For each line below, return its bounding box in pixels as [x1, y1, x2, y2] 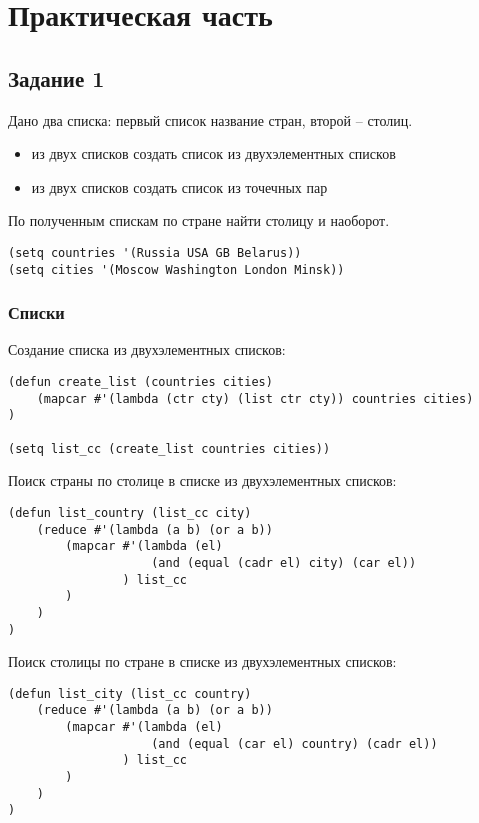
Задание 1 [8, 62, 105, 93]
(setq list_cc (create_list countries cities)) [8, 441, 331, 456]
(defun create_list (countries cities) [8, 375, 273, 390]
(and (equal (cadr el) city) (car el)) [151, 555, 417, 570]
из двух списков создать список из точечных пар [31, 176, 328, 197]
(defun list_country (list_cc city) [8, 505, 252, 520]
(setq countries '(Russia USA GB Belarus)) [8, 245, 302, 260]
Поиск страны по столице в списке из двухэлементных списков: [8, 470, 397, 491]
